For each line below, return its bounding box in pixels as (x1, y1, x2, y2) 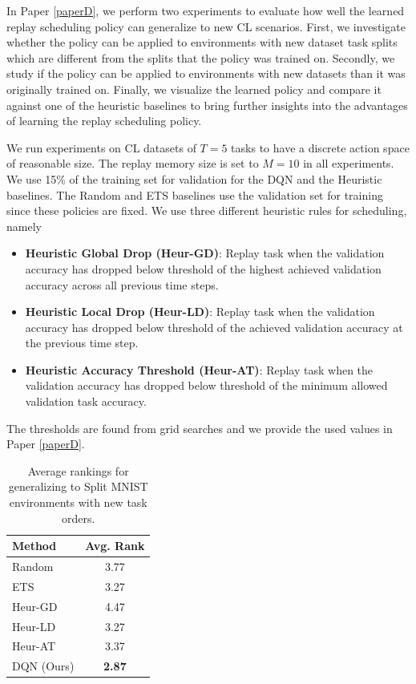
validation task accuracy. (25, 393, 147, 410)
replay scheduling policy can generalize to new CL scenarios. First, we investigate (6, 18, 406, 34)
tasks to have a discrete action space (231, 139, 410, 156)
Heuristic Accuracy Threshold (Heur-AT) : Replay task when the (25, 361, 374, 378)
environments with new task (9, 494, 147, 511)
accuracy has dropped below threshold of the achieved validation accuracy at (25, 318, 403, 335)
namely (6, 217, 42, 234)
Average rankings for (27, 462, 129, 479)
